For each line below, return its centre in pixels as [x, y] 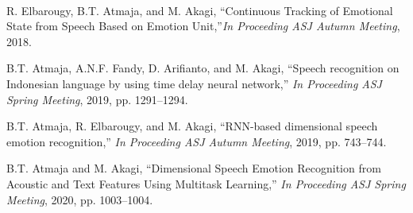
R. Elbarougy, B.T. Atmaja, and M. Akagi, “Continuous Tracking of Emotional [200, 10]
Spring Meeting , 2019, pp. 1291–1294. [97, 99]
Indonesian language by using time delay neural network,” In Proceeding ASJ [194, 83]
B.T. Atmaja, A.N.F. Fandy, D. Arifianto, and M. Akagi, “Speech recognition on [203, 68]
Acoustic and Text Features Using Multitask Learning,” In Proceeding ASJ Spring [206, 183]
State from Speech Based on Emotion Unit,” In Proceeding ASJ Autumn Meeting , [203, 26]
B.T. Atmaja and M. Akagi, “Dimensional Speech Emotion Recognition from [194, 168]
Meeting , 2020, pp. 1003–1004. [80, 199]
